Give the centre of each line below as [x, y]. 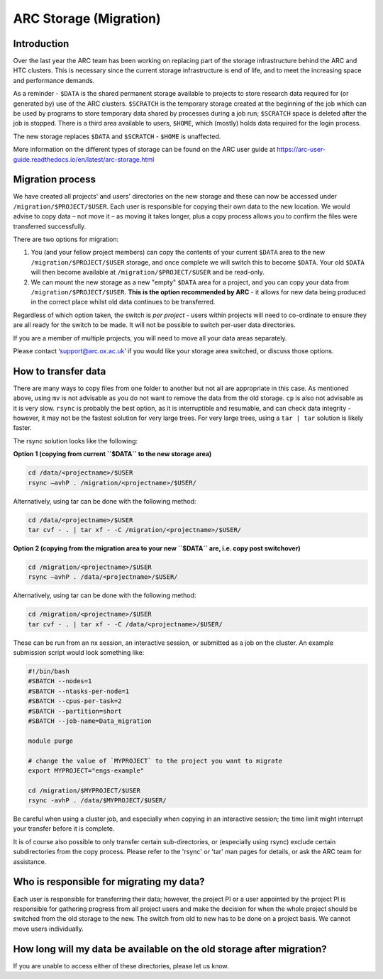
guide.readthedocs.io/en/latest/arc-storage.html [84, 159]
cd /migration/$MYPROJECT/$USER [84, 790]
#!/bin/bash [49, 671]
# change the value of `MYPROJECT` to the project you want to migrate [155, 760]
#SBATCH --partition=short [75, 711]
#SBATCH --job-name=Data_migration [90, 721]
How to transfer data [60, 371]
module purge [51, 741]
